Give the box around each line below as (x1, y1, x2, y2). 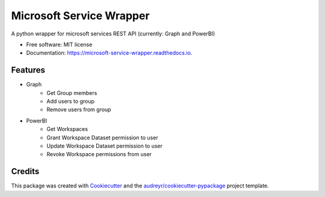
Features (11, 65, 45, 75)
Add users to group (46, 98, 94, 105)
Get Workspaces (46, 126, 88, 133)
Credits (11, 166, 40, 177)
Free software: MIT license (26, 41, 93, 48)
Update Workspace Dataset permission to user (46, 142, 162, 150)
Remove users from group (46, 106, 111, 114)
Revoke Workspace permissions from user (46, 151, 152, 158)
